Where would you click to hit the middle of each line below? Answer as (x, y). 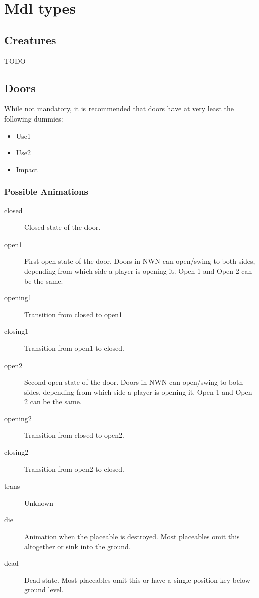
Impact (27, 169)
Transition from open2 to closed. (74, 469)
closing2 (16, 452)
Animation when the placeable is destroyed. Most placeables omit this (132, 536)
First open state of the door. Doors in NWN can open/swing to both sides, (140, 261)
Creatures (30, 39)
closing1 (16, 331)
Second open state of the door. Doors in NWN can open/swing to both (134, 382)
